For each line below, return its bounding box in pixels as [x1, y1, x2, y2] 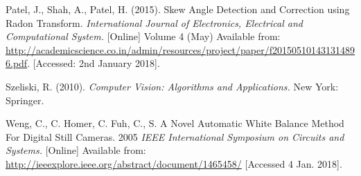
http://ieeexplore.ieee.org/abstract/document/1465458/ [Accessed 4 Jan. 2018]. [6, 156, 342, 170]
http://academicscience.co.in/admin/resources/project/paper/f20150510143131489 [6, 42, 355, 57]
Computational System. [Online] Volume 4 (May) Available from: [6, 29, 281, 43]
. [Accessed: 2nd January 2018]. [27, 56, 160, 70]
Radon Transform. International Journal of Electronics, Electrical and [6, 15, 303, 30]
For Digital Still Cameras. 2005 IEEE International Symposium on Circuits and [6, 129, 344, 144]
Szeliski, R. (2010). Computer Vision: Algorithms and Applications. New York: [6, 79, 339, 93]
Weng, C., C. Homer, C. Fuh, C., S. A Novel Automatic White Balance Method [6, 116, 344, 130]
